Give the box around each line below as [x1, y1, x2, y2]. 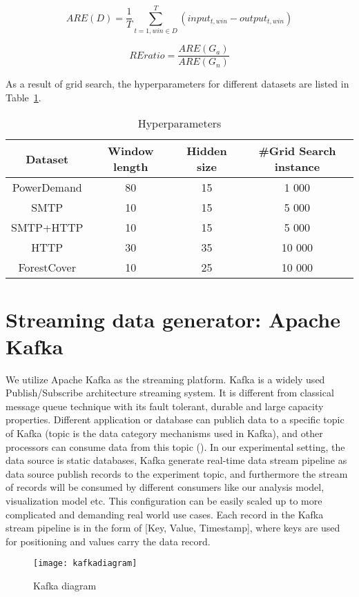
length [113, 159, 148, 175]
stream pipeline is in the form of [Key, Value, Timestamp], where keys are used [6, 520, 340, 535]
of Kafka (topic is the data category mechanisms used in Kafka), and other [6, 426, 323, 441]
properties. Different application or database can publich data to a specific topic [6, 412, 345, 427]
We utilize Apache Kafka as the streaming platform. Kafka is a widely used [6, 372, 325, 386]
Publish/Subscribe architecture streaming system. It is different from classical [6, 385, 334, 400]
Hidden [186, 143, 227, 159]
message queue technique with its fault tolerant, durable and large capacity [6, 398, 324, 413]
